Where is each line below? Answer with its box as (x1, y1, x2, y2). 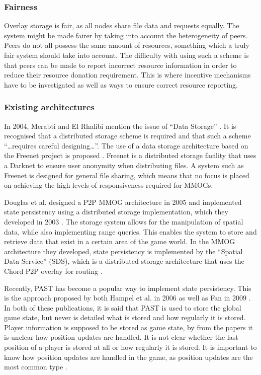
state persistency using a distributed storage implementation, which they (4, 206, 228, 217)
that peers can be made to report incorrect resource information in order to (4, 59, 237, 70)
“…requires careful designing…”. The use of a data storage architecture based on (4, 140, 248, 151)
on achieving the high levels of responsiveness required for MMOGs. (4, 180, 213, 190)
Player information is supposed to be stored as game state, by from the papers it (4, 322, 253, 332)
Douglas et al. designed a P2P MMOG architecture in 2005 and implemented (4, 196, 242, 207)
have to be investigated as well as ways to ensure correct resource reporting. (4, 79, 238, 90)
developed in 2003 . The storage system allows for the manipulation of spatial (4, 216, 243, 227)
